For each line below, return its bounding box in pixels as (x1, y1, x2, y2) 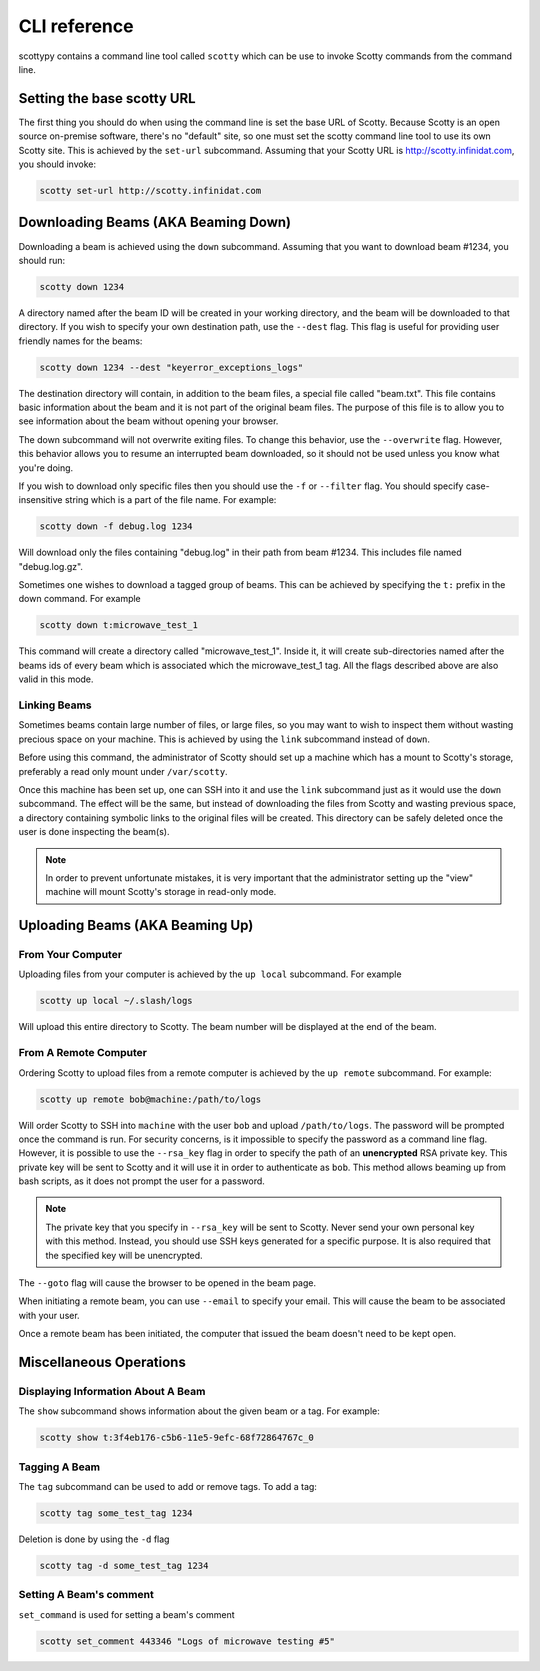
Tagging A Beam (18, 1460, 100, 1474)
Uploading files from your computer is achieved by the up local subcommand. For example (18, 968, 402, 980)
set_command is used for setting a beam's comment (18, 1608, 235, 1620)
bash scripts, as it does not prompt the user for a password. (18, 1175, 265, 1187)
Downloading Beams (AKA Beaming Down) (18, 214, 292, 231)
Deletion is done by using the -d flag (18, 1533, 170, 1545)
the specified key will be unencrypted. (45, 1249, 204, 1261)
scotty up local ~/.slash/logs (39, 995, 194, 1007)
